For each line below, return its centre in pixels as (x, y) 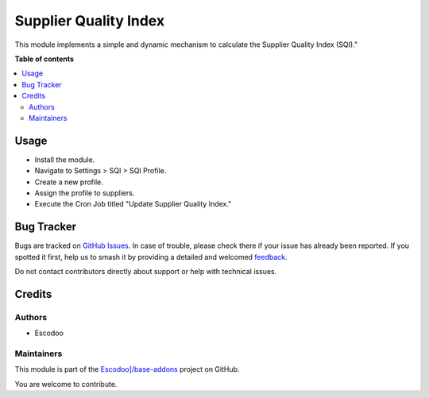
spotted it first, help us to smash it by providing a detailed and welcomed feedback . (151, 257)
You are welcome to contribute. (66, 384)
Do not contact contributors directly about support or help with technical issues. (146, 272)
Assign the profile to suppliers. (85, 193)
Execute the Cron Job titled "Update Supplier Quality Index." (133, 204)
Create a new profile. (69, 182)
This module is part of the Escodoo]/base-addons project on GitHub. (127, 369)
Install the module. (65, 160)
